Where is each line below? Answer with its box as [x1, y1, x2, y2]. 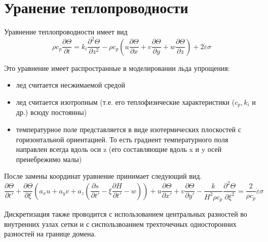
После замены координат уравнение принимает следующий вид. [4, 171, 202, 181]
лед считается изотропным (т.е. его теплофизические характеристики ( [16, 96, 235, 107]
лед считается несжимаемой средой [16, 79, 125, 90]
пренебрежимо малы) [16, 153, 82, 164]
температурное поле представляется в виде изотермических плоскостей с [16, 124, 241, 134]
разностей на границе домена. [4, 228, 96, 239]
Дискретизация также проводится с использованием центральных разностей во [4, 209, 247, 219]
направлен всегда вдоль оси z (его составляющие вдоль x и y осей [16, 144, 222, 154]
